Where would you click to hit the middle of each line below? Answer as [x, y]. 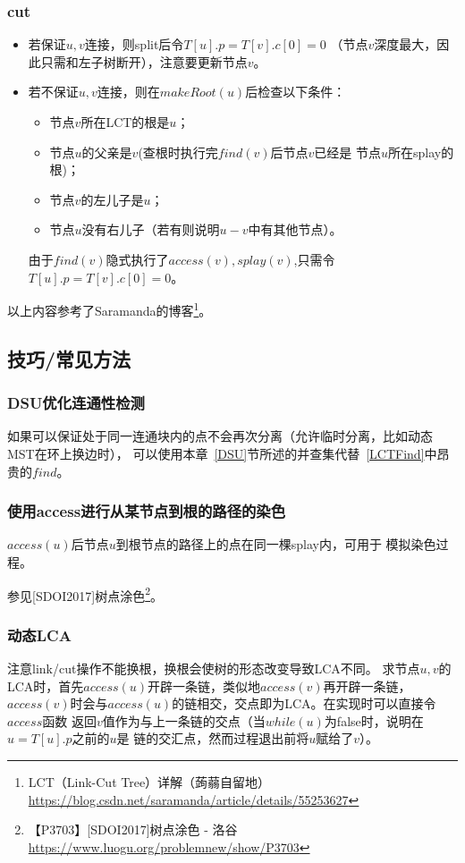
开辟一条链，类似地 [204, 685]
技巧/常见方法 [69, 358]
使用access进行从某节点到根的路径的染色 [147, 511]
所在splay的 [421, 152]
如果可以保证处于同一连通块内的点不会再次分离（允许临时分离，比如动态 [220, 436]
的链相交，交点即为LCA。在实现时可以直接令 [304, 703]
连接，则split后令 [134, 44]
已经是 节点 [347, 152]
